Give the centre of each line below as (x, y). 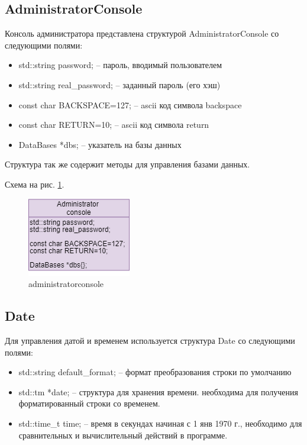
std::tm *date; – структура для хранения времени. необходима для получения (158, 391)
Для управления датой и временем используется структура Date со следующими (150, 340)
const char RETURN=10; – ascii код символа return (114, 125)
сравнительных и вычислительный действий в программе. (123, 435)
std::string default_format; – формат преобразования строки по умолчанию (155, 372)
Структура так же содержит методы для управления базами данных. (127, 164)
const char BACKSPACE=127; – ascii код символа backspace (130, 104)
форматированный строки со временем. (89, 403)
